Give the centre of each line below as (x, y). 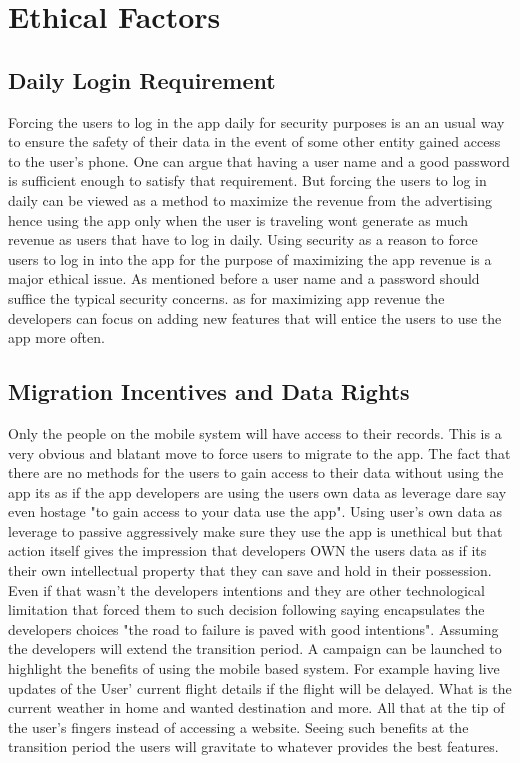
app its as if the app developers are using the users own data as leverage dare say (257, 491)
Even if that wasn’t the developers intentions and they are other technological (246, 589)
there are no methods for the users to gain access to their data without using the (256, 472)
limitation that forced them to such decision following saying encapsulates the (246, 609)
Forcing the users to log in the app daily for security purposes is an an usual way (256, 121)
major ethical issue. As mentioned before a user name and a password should (244, 278)
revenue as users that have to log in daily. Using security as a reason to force (243, 239)
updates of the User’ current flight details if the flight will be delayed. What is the (260, 687)
